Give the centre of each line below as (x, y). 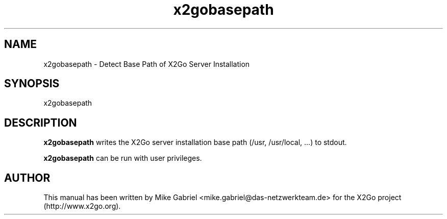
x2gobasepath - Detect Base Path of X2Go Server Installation (147, 64)
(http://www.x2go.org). (82, 206)
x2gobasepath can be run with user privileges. (123, 158)
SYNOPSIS (32, 84)
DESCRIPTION (41, 123)
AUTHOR (27, 178)
